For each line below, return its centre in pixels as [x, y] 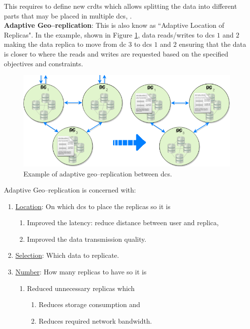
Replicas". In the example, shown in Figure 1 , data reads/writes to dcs [109, 34]
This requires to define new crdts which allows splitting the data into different [121, 6]
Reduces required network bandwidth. [95, 320]
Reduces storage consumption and [89, 304]
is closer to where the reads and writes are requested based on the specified [116, 53]
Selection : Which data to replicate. [67, 255]
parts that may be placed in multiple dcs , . [68, 15]
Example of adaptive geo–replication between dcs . [98, 173]
